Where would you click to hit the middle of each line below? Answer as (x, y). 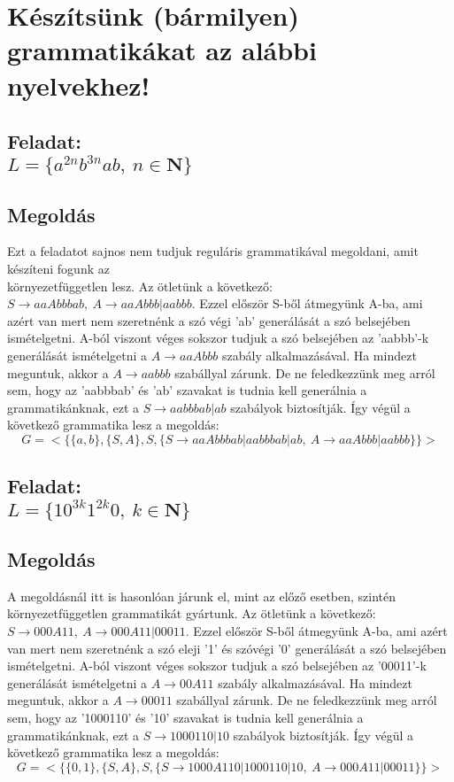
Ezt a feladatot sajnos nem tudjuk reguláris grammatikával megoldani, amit (213, 251)
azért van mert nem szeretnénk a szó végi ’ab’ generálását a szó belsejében (209, 320)
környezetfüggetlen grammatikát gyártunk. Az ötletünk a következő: (192, 613)
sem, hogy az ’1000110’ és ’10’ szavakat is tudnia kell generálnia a (185, 717)
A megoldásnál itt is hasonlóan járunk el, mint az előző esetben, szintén (202, 596)
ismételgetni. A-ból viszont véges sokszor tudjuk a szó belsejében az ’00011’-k (217, 666)
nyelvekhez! (79, 85)
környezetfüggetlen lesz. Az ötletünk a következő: (140, 286)
